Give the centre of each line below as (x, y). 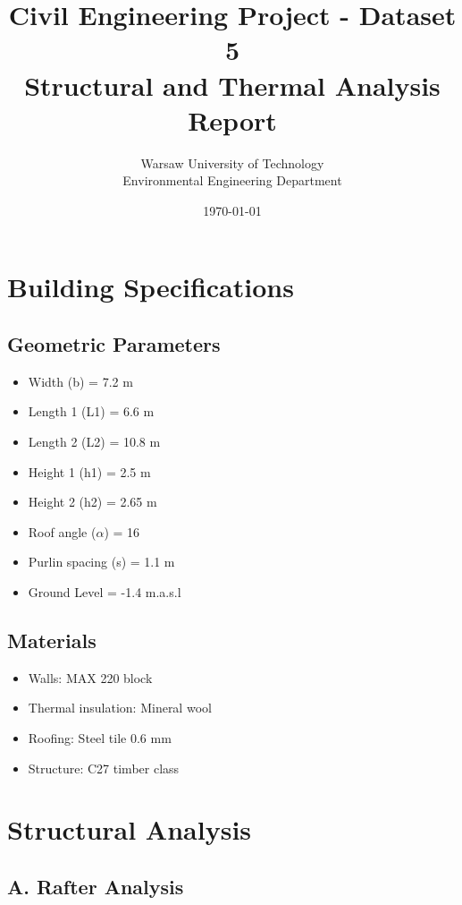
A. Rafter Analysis (96, 886)
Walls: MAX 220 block (90, 677)
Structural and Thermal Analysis (232, 85)
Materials (52, 640)
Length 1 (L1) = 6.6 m (91, 411)
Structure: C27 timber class (104, 768)
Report (232, 120)
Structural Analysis (130, 829)
